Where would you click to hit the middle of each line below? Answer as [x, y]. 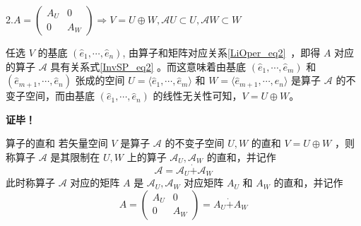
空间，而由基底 [60, 96]
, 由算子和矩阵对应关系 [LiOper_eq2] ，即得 [221, 52]
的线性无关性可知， [197, 96]
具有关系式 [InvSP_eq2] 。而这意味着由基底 [148, 66]
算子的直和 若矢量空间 [57, 143]
